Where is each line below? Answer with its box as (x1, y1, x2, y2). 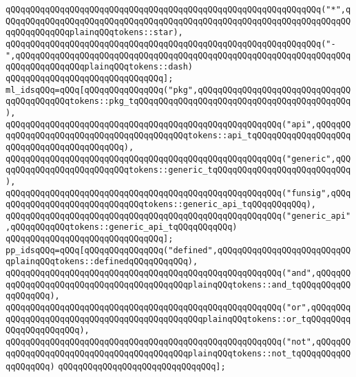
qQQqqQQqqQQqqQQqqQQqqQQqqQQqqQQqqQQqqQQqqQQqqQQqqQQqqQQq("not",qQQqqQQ (6, 337, 351, 347)
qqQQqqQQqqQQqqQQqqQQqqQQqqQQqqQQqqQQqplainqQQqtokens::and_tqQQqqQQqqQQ (6, 279, 351, 290)
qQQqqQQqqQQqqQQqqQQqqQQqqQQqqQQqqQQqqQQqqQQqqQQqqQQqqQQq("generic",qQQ (6, 153, 351, 164)
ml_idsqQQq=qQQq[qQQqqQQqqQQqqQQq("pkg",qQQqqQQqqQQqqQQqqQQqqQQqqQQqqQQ (6, 85, 351, 95)
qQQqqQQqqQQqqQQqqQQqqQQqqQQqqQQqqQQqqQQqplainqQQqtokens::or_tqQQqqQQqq (6, 314, 351, 324)
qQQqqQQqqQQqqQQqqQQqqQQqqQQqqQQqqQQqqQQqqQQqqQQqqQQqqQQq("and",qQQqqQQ (6, 268, 351, 279)
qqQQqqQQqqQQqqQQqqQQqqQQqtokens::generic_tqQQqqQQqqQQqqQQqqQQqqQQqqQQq (6, 165, 351, 175)
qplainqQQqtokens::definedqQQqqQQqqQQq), (6, 257, 198, 267)
